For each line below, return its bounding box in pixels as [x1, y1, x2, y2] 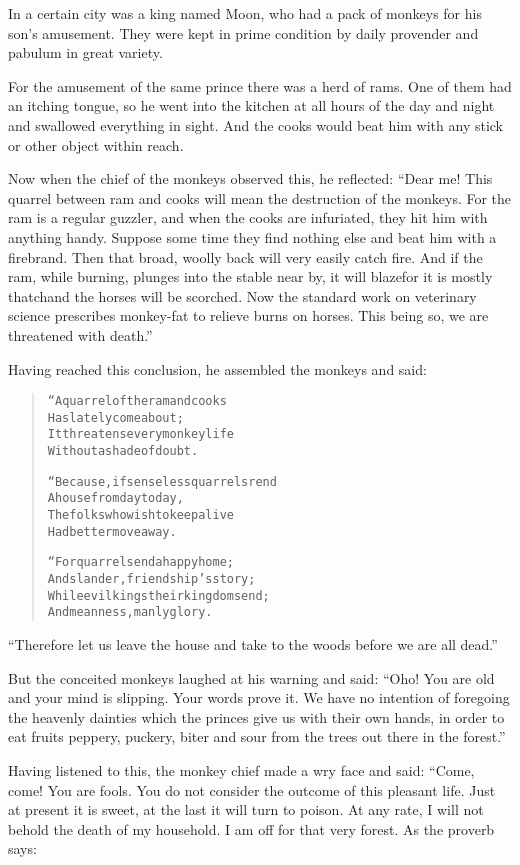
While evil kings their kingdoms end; [47, 588, 270, 603]
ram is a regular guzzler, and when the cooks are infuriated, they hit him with [8, 207, 488, 228]
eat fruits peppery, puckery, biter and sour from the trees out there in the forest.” [8, 726, 506, 747]
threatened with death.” [8, 324, 153, 345]
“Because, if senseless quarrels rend [47, 474, 277, 489]
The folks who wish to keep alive [47, 508, 234, 523]
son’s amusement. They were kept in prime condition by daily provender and [8, 22, 479, 43]
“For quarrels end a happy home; [47, 555, 234, 570]
